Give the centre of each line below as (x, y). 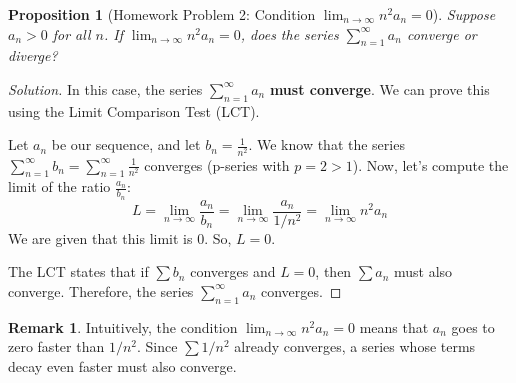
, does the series (289, 33)
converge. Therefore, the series (101, 290)
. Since (157, 346)
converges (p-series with (217, 164)
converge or (441, 33)
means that (394, 326)
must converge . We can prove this (379, 88)
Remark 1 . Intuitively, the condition (123, 326)
